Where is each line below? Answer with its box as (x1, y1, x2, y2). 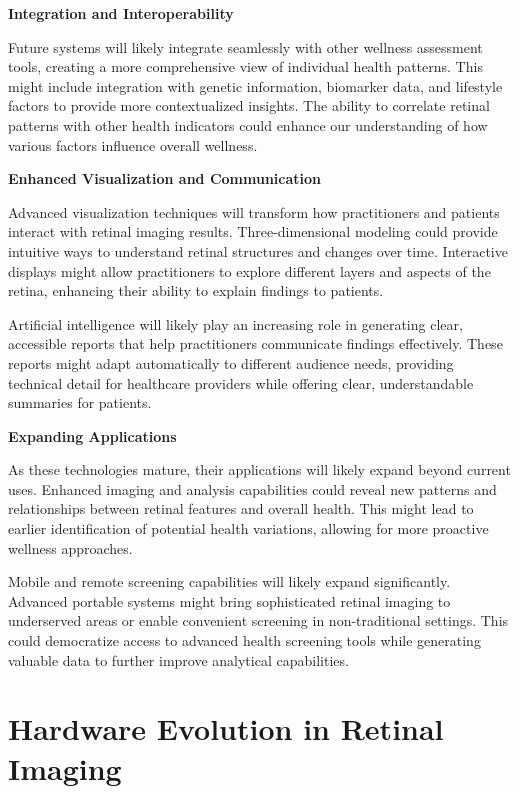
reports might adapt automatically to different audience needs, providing (8, 352, 454, 373)
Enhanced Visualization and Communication (8, 168, 322, 189)
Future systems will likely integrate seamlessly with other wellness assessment (8, 36, 483, 57)
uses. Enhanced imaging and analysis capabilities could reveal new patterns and (8, 478, 497, 499)
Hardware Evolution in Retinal (8, 708, 444, 749)
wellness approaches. (8, 537, 133, 558)
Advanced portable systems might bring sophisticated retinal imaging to (8, 590, 451, 611)
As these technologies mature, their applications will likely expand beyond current (8, 459, 511, 480)
